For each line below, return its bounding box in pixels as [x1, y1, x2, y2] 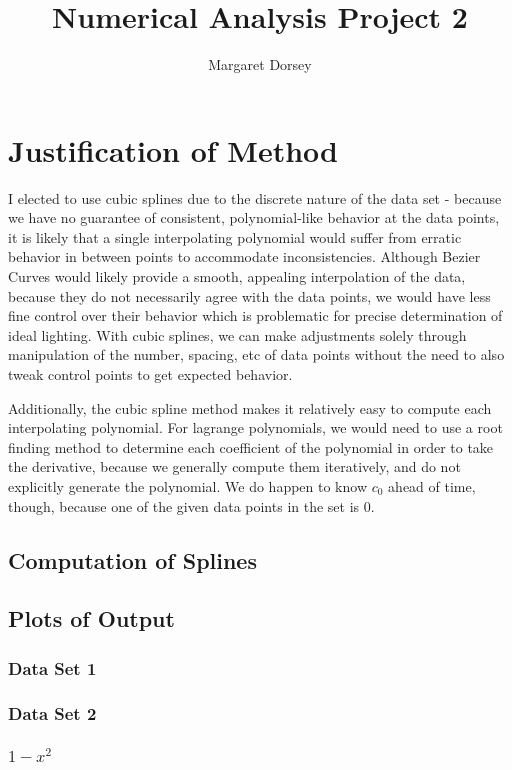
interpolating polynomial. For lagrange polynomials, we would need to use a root [8, 417, 503, 438]
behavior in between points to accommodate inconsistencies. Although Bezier [8, 246, 481, 267]
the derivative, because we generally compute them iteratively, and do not [8, 456, 461, 477]
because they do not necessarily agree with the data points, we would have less [8, 285, 491, 306]
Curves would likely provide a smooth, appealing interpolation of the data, [8, 266, 466, 287]
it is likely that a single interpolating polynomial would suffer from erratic [8, 226, 462, 247]
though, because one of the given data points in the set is [8, 495, 360, 516]
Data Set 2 [8, 701, 97, 726]
